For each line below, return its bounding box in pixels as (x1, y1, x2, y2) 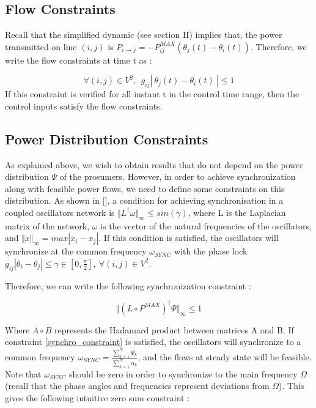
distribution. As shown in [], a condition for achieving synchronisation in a (5, 194, 284, 207)
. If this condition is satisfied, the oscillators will (98, 231, 279, 244)
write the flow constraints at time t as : (5, 53, 152, 66)
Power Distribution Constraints (5, 129, 208, 148)
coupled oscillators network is (5, 206, 115, 218)
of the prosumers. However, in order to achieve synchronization (59, 170, 296, 183)
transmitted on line (5, 40, 77, 53)
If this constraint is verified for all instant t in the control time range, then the (5, 87, 299, 100)
